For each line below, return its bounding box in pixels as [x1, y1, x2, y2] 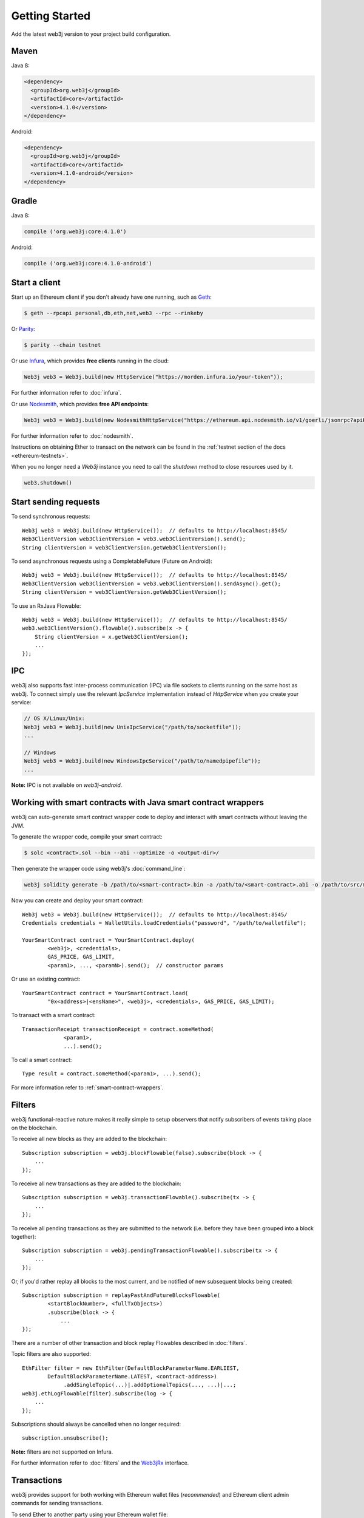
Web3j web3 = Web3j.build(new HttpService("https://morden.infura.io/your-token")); [24, 373, 283, 381]
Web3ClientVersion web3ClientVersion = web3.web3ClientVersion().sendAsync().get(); [22, 580, 281, 587]
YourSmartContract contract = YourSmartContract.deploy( [22, 936, 195, 944]
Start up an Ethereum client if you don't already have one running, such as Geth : [11, 293, 212, 301]
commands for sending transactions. [11, 1500, 103, 1507]
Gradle [11, 196, 38, 206]
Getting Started [11, 9, 91, 22]
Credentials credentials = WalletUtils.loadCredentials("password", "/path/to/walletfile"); [22, 919, 307, 926]
